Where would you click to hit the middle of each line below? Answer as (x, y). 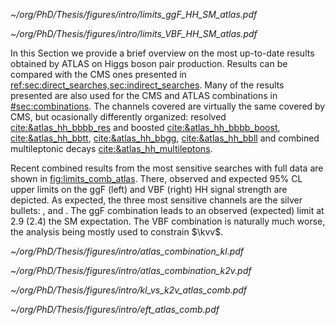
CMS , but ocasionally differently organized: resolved (118, 117)
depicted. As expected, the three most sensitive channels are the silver (156, 200)
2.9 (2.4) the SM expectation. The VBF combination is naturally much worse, (168, 221)
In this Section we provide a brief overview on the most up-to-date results (162, 53)
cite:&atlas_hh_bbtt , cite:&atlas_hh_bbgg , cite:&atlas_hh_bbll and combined (165, 138)
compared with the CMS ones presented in (98, 74)
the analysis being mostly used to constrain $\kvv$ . (117, 232)
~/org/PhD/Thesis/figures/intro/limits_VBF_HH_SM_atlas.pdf (134, 33)
